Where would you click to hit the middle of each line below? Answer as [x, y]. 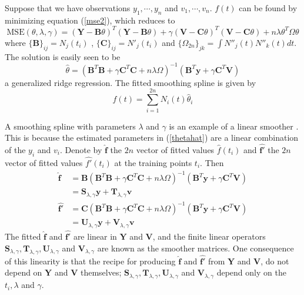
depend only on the [251, 272]
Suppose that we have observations [68, 8]
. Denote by [81, 149]
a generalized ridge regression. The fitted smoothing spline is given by [131, 82]
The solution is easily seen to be [63, 56]
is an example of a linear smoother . [234, 126]
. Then [212, 162]
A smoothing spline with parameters [70, 126]
